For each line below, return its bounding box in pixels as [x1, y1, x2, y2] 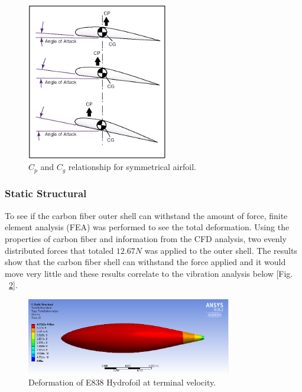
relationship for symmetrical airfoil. [68, 161, 196, 173]
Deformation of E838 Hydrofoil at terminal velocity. [28, 376, 216, 388]
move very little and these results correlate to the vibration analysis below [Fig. [5, 267, 293, 279]
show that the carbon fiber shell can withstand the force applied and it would [5, 256, 286, 268]
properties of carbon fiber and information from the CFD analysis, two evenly [5, 232, 287, 244]
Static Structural [5, 186, 87, 201]
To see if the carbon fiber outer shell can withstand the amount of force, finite [5, 209, 288, 221]
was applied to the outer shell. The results [144, 244, 297, 256]
